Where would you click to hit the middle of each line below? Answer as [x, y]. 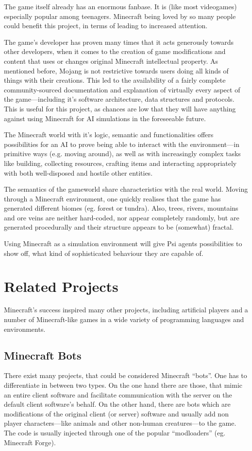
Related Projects [61, 286]
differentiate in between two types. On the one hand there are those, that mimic [123, 385]
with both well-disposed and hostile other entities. [78, 172]
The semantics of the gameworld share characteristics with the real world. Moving [126, 189]
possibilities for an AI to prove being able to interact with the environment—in [122, 144]
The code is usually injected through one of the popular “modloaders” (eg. [115, 432]
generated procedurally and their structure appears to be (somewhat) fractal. [119, 227]
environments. [25, 329]
